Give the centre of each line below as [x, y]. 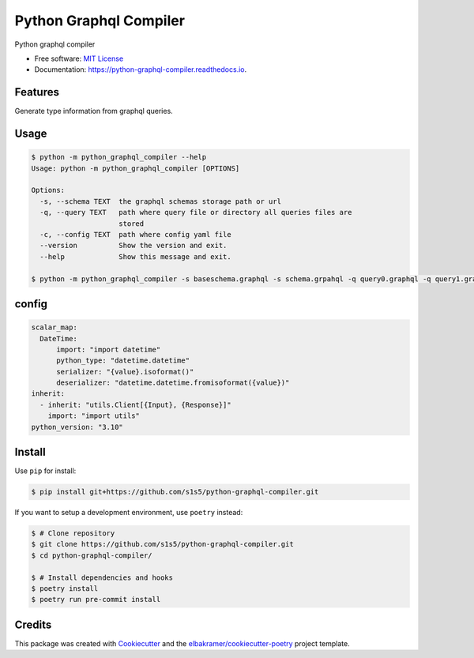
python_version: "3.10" [77, 427]
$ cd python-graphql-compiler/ [92, 555]
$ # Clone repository [73, 534]
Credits [33, 624]
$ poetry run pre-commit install [96, 600]
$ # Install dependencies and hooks [102, 577]
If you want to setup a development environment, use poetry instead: [129, 513]
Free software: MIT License [79, 58]
